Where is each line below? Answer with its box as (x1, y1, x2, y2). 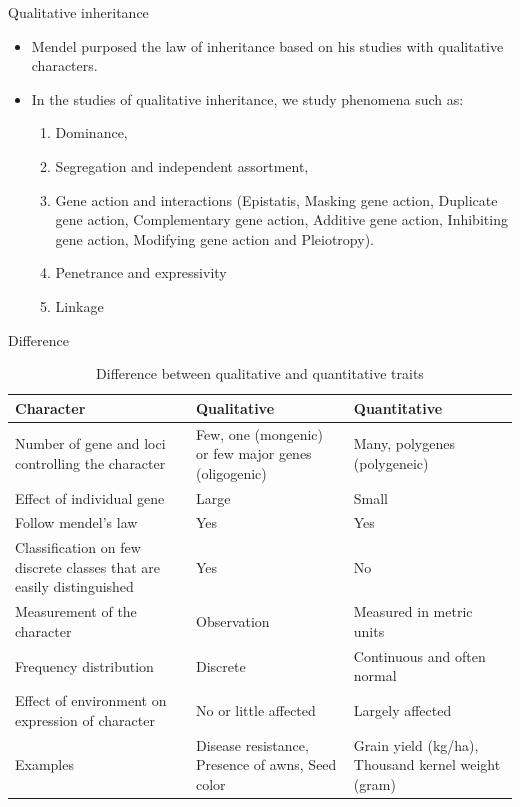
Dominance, (55, 122, 128, 143)
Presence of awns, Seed (196, 754, 337, 775)
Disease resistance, (196, 734, 309, 755)
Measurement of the (15, 601, 137, 622)
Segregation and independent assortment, (55, 155, 309, 176)
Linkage (55, 295, 104, 316)
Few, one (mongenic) (196, 423, 323, 444)
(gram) (353, 773, 396, 794)
